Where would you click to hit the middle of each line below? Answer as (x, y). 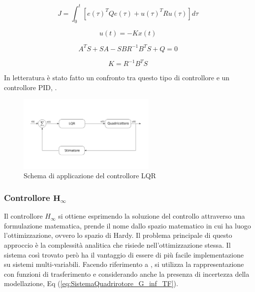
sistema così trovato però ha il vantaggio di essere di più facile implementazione (124, 254)
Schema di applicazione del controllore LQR (90, 176)
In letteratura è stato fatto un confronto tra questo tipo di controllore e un (117, 78)
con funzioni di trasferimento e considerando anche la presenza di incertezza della (127, 274)
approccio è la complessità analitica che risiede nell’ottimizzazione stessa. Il (117, 245)
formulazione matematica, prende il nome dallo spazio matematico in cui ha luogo (127, 225)
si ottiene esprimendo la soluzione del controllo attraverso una (152, 216)
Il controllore (23, 216)
